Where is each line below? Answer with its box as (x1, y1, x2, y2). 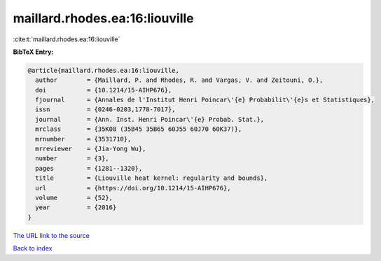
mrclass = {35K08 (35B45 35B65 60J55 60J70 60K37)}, (35, 125, 242, 133)
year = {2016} (35, 204, 117, 211)
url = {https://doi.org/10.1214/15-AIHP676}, (35, 184, 231, 192)
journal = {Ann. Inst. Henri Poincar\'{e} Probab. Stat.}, (35, 115, 265, 123)
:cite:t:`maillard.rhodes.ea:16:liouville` (13, 35, 120, 43)
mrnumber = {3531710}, (35, 135, 132, 143)
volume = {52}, (35, 194, 113, 202)
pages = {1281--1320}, (35, 164, 143, 172)
